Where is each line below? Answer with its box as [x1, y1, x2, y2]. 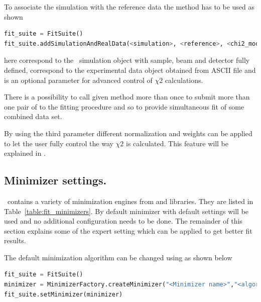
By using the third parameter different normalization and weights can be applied [4, 128, 252, 138]
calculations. [165, 74, 203, 85]
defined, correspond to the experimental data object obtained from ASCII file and [4, 64, 256, 75]
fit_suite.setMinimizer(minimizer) [4, 290, 123, 298]
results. [4, 235, 26, 246]
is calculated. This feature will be [126, 138, 228, 148]
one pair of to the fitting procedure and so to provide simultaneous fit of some [4, 101, 244, 112]
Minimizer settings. [4, 172, 107, 188]
